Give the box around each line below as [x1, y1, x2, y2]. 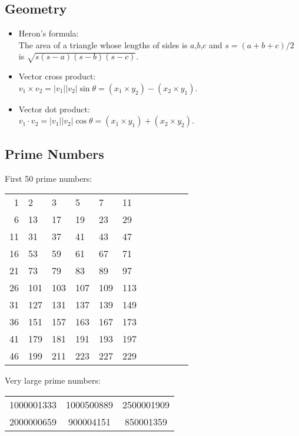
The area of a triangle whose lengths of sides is [18, 38, 188, 51]
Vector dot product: [18, 102, 90, 115]
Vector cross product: [18, 70, 96, 82]
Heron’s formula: [18, 27, 79, 39]
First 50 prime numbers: [5, 172, 92, 184]
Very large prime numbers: [5, 374, 101, 387]
